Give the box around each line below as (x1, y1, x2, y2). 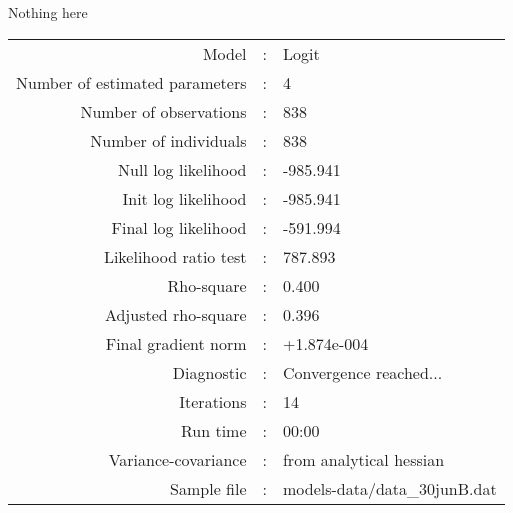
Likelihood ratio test (103, 244, 247, 268)
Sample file (170, 476, 247, 500)
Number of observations (80, 99, 247, 123)
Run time (180, 418, 247, 442)
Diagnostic (172, 360, 247, 384)
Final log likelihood (111, 215, 247, 239)
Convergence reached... (282, 360, 443, 384)
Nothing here (8, 2, 88, 22)
